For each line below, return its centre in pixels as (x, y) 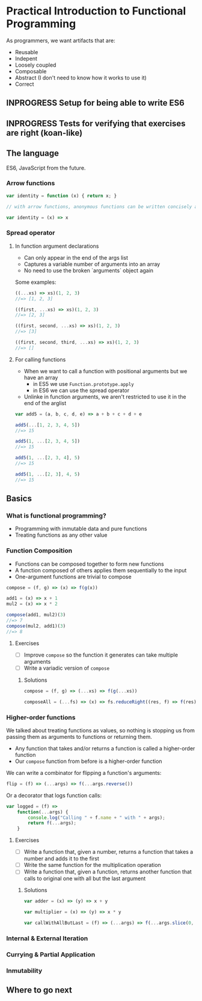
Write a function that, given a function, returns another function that (108, 872)
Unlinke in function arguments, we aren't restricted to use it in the (105, 396)
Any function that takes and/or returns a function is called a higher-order (105, 748)
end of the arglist (45, 403)
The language (32, 154)
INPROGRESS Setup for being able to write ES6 (95, 103)
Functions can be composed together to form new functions (89, 564)
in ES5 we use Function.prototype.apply (83, 384)
